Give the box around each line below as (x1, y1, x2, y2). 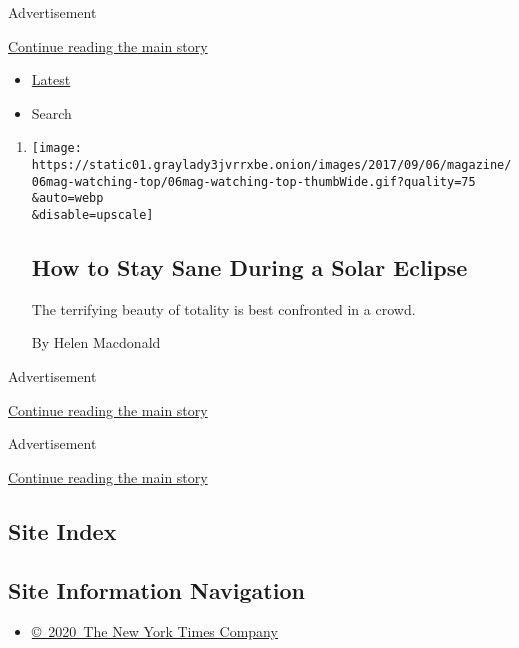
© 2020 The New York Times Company (31, 621, 278, 642)
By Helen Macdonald (31, 332, 161, 353)
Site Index (8, 515, 117, 546)
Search (31, 102, 72, 123)
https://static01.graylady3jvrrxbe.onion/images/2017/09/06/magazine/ (31, 158, 512, 173)
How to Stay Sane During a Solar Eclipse (31, 252, 468, 283)
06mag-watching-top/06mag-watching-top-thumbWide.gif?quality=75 (31, 174, 476, 189)
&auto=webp (31, 191, 104, 206)
